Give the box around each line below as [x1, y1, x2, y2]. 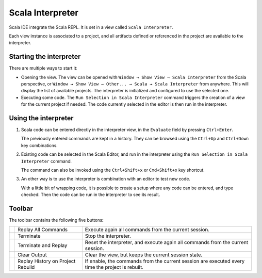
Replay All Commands [17, 226, 68, 233]
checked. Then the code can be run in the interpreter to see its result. [21, 192, 160, 197]
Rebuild [17, 263, 35, 270]
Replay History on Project [17, 258, 76, 264]
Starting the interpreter [9, 52, 81, 61]
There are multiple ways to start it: [9, 65, 78, 71]
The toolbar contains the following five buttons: [9, 217, 104, 223]
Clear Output [17, 251, 47, 258]
